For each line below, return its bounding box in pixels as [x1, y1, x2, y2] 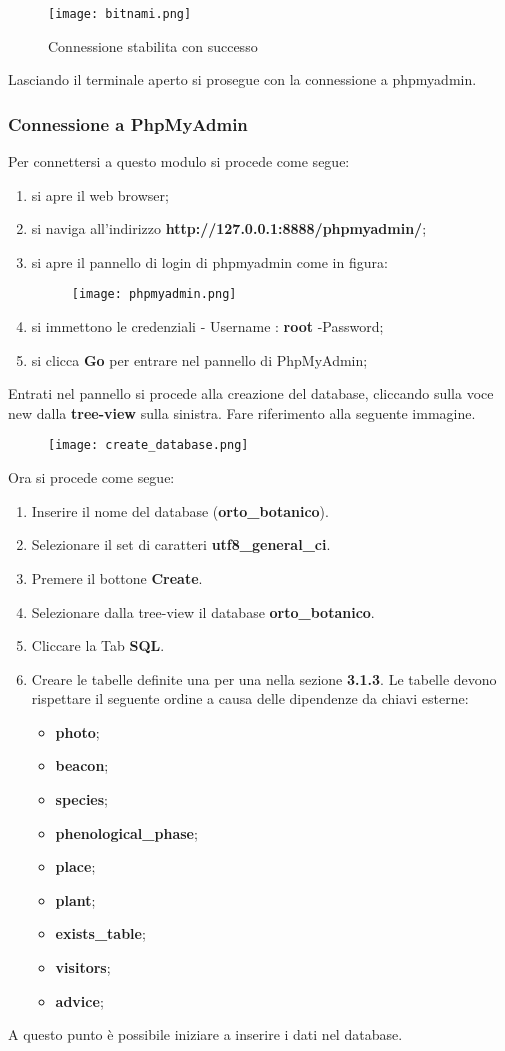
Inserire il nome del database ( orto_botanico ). [31, 500, 329, 521]
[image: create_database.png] [48, 438, 249, 453]
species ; [55, 789, 108, 810]
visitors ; [55, 957, 111, 978]
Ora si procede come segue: [8, 467, 175, 488]
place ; [55, 856, 96, 877]
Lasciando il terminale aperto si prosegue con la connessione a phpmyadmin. [8, 69, 477, 90]
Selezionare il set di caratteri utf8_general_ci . [31, 534, 331, 555]
